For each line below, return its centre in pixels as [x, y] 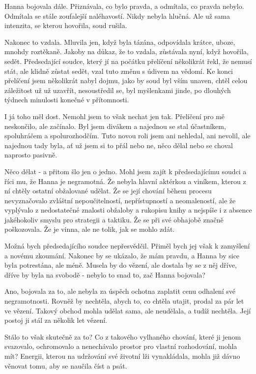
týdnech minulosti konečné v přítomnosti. [67, 100]
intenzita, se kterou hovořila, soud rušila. [66, 25]
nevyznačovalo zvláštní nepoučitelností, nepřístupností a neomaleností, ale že [120, 200]
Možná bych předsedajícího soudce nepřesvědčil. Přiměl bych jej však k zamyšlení [127, 246]
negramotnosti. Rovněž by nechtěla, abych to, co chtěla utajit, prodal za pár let [124, 301]
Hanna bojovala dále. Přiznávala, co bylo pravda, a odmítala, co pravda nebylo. [124, 6]
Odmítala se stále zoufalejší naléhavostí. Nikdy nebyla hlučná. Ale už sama [117, 16]
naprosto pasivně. [31, 155]
